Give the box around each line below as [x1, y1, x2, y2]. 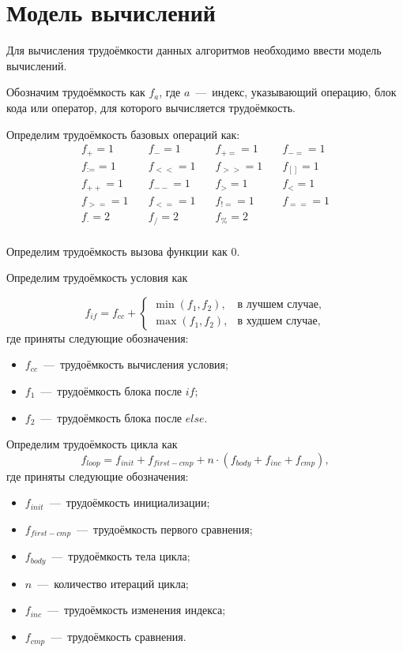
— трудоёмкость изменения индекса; [47, 601, 226, 618]
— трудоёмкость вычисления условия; [43, 356, 228, 373]
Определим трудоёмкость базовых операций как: [6, 126, 240, 142]
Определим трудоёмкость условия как [6, 269, 188, 286]
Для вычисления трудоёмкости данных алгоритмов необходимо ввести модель [6, 42, 382, 58]
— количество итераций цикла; [37, 575, 189, 591]
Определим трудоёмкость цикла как [6, 436, 178, 452]
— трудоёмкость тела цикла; [51, 548, 190, 564]
